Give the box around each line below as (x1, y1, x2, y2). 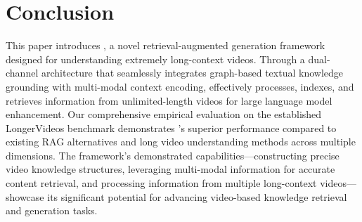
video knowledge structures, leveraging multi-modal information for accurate (6, 162, 335, 176)
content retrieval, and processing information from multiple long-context (6, 176, 317, 190)
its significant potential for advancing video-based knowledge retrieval (47, 189, 347, 204)
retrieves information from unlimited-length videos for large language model (6, 93, 332, 107)
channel (6, 65, 39, 80)
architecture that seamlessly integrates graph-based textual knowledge (41, 65, 344, 80)
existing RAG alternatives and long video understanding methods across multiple (6, 134, 356, 149)
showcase (6, 189, 44, 204)
